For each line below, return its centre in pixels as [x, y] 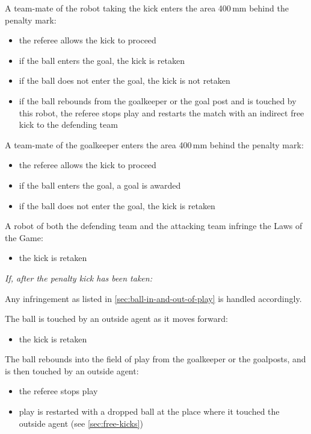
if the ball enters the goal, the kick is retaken [102, 60]
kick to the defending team [68, 124]
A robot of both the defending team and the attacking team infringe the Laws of [154, 226]
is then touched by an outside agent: [72, 370]
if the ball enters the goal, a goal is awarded [100, 185]
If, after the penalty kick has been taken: [79, 278]
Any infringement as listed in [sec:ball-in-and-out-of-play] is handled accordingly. [153, 298]
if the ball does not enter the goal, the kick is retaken [117, 205]
